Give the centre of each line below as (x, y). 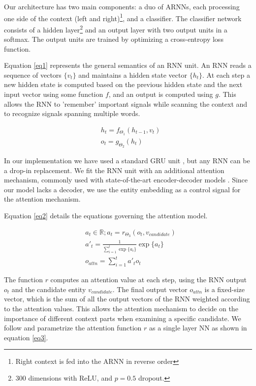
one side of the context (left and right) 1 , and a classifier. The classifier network (123, 17)
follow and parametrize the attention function (73, 328)
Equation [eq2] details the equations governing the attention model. (106, 215)
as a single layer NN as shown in (198, 328)
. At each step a (226, 74)
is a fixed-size (225, 289)
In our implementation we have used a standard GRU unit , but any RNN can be (127, 160)
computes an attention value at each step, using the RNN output (148, 280)
